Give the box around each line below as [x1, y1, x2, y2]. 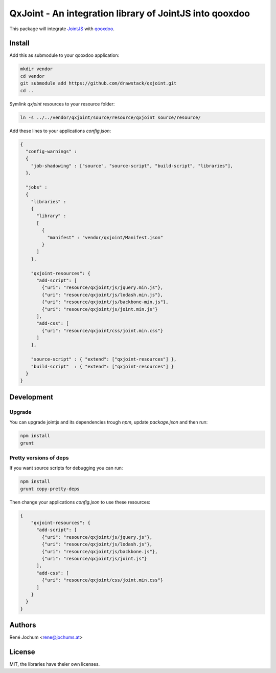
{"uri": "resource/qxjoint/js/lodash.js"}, [41, 541, 153, 548]
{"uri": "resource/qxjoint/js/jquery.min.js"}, [41, 285, 164, 290]
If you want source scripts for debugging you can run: [9, 465, 123, 471]
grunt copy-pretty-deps [20, 486, 80, 492]
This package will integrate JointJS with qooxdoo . [9, 26, 114, 32]
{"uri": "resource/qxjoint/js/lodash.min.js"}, [41, 292, 164, 298]
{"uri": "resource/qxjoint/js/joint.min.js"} [41, 306, 158, 312]
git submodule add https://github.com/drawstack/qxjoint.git [20, 80, 177, 87]
